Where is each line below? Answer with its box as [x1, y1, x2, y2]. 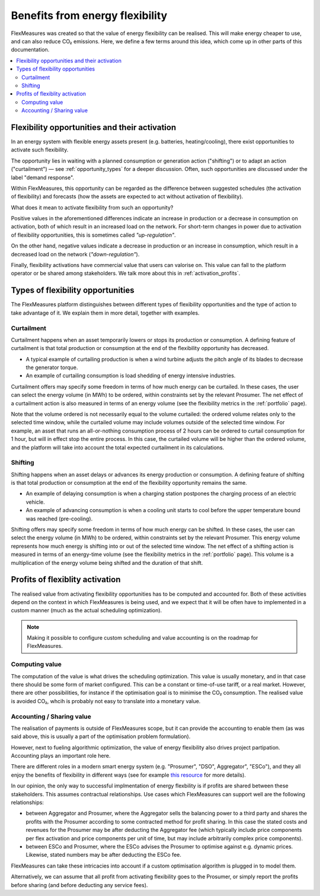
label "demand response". [11, 174, 74, 181]
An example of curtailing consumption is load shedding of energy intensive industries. [25, 372, 236, 379]
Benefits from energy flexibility [11, 9, 168, 22]
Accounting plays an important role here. [11, 752, 111, 760]
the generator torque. [25, 364, 78, 371]
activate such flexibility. [11, 146, 69, 154]
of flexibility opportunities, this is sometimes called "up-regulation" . [11, 231, 176, 239]
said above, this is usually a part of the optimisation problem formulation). [11, 733, 191, 740]
